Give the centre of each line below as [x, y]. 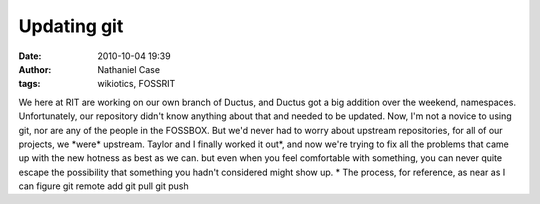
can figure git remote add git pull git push [103, 186]
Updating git [71, 26]
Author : [35, 69]
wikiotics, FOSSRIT [136, 84]
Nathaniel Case [128, 69]
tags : [29, 84]
